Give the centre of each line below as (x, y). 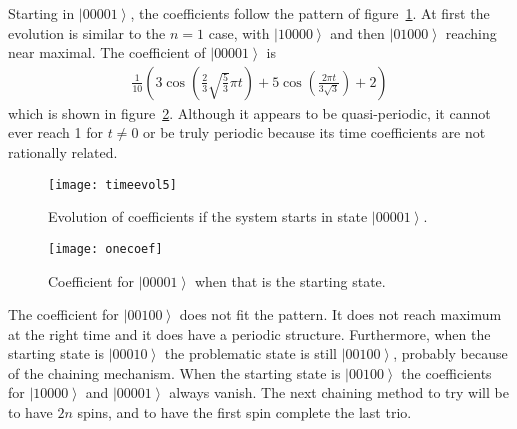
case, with (239, 32)
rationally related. (63, 152)
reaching (471, 32)
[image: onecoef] (105, 248)
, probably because (450, 353)
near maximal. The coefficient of (107, 52)
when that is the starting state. (290, 280)
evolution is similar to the (87, 32)
